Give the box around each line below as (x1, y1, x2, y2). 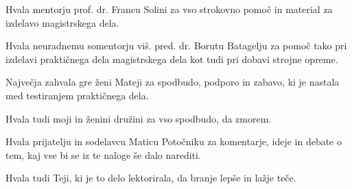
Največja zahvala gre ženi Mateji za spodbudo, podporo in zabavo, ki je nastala (5, 75, 340, 89)
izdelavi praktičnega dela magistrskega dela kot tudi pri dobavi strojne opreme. (5, 51, 338, 66)
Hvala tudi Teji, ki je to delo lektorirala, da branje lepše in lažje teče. (5, 171, 296, 185)
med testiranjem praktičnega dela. (5, 88, 149, 102)
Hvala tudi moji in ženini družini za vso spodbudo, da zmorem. (5, 111, 272, 125)
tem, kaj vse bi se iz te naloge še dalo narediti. (5, 147, 201, 162)
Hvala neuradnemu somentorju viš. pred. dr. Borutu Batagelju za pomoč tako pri (5, 38, 347, 53)
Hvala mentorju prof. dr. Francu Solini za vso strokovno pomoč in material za (5, 2, 333, 16)
